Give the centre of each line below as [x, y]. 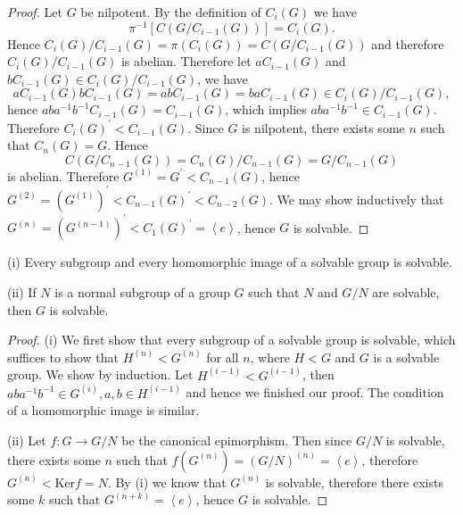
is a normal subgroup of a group [142, 291]
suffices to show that [63, 357]
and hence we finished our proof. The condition [315, 392]
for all [223, 357]
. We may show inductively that [357, 199]
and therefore [408, 43]
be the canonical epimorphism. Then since [237, 440]
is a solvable [406, 357]
